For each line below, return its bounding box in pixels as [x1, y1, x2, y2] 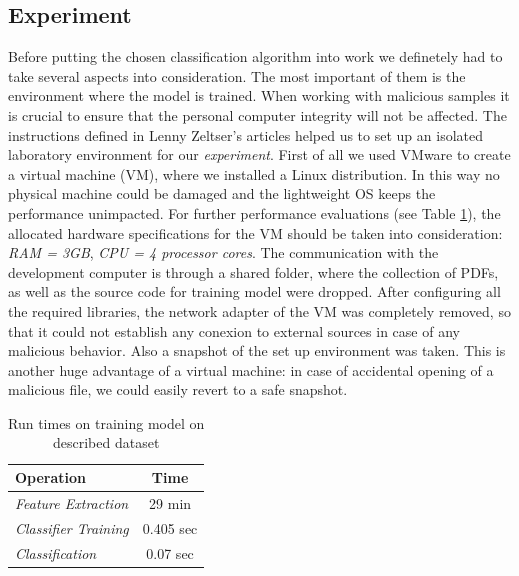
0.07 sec [146, 542, 194, 563]
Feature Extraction [15, 492, 129, 513]
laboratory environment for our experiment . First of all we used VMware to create [8, 144, 511, 165]
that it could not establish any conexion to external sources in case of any [8, 320, 460, 341]
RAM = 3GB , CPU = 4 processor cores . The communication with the [8, 242, 439, 263]
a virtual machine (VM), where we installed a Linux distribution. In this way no [8, 163, 500, 184]
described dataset [52, 432, 160, 453]
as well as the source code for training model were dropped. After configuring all [8, 281, 501, 302]
